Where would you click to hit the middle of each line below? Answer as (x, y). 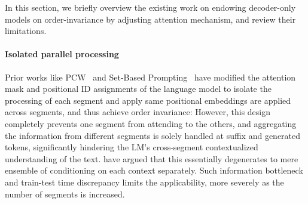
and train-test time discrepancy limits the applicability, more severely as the (144, 182)
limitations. (26, 31)
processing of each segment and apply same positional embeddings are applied (148, 100)
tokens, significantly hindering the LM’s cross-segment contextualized (132, 147)
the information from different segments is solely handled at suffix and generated (153, 135)
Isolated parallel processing (62, 54)
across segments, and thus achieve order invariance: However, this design (138, 112)
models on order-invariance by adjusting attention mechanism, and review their (150, 19)
